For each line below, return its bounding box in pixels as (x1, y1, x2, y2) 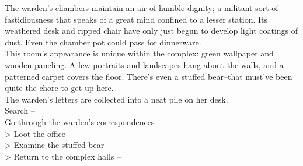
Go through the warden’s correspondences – (5, 115, 162, 128)
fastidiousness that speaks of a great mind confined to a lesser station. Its (5, 13, 267, 25)
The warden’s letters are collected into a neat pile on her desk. (5, 93, 228, 105)
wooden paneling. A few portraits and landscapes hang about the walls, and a (5, 58, 284, 70)
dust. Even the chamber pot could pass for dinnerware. (5, 36, 201, 48)
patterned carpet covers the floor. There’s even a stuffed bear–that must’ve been (5, 70, 292, 82)
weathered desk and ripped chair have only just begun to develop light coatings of (5, 24, 298, 37)
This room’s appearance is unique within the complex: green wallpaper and (5, 47, 274, 59)
